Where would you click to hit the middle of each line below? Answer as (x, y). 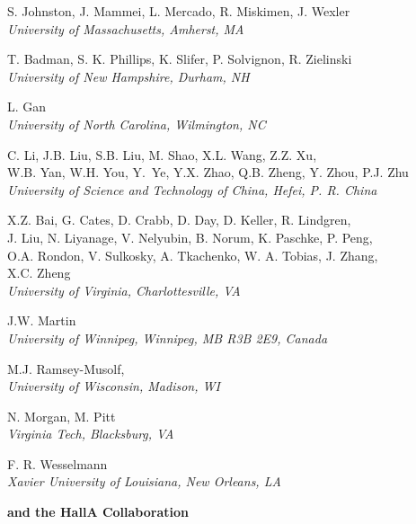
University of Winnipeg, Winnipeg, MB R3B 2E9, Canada (168, 337)
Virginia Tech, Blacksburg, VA (91, 434)
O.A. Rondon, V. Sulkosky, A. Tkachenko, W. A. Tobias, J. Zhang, (193, 255)
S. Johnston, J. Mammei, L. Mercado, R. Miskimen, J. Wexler (179, 11)
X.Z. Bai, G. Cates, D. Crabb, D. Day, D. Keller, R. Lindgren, (179, 220)
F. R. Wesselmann (58, 463)
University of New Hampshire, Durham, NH (128, 76)
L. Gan (27, 107)
